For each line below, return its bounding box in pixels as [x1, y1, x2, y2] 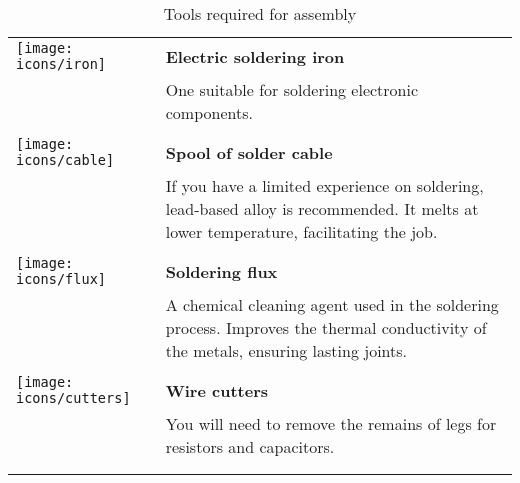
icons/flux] [16, 271, 107, 287]
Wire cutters [165, 378, 268, 402]
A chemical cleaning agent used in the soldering [165, 293, 499, 316]
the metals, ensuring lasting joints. [165, 339, 408, 362]
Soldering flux [165, 259, 278, 283]
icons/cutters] [16, 390, 131, 406]
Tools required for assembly [163, 2, 357, 25]
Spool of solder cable [165, 140, 333, 164]
